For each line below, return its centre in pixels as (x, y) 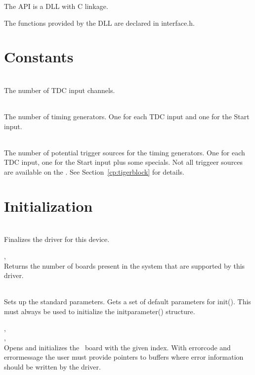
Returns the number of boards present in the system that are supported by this (125, 265)
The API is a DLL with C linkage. (56, 6)
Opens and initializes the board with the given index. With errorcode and (117, 347)
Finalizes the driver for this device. (57, 239)
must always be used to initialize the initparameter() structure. (100, 311)
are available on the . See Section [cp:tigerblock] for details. (94, 172)
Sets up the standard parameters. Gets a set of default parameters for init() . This (127, 302)
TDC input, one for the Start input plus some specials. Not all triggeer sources (124, 162)
